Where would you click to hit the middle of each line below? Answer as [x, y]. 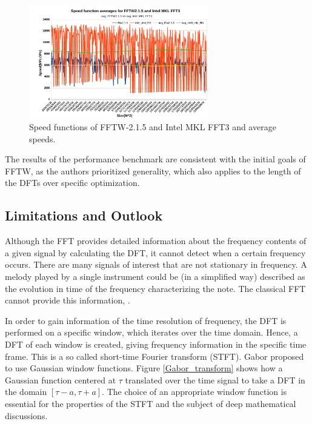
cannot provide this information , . [68, 300]
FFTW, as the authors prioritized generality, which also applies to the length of [153, 171]
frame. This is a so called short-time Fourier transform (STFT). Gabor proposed [154, 356]
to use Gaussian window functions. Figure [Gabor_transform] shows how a [144, 368]
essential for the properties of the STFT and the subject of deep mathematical [151, 403]
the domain [26, 392]
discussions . [26, 415]
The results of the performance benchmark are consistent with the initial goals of [155, 159]
